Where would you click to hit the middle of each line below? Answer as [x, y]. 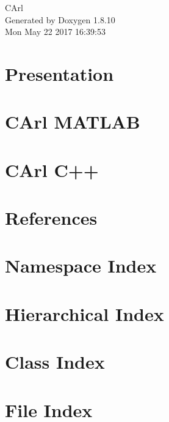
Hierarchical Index [84, 313]
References [51, 218]
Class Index [55, 362]
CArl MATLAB [73, 122]
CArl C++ [52, 169]
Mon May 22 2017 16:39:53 [55, 32]
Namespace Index [81, 266]
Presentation [59, 73]
